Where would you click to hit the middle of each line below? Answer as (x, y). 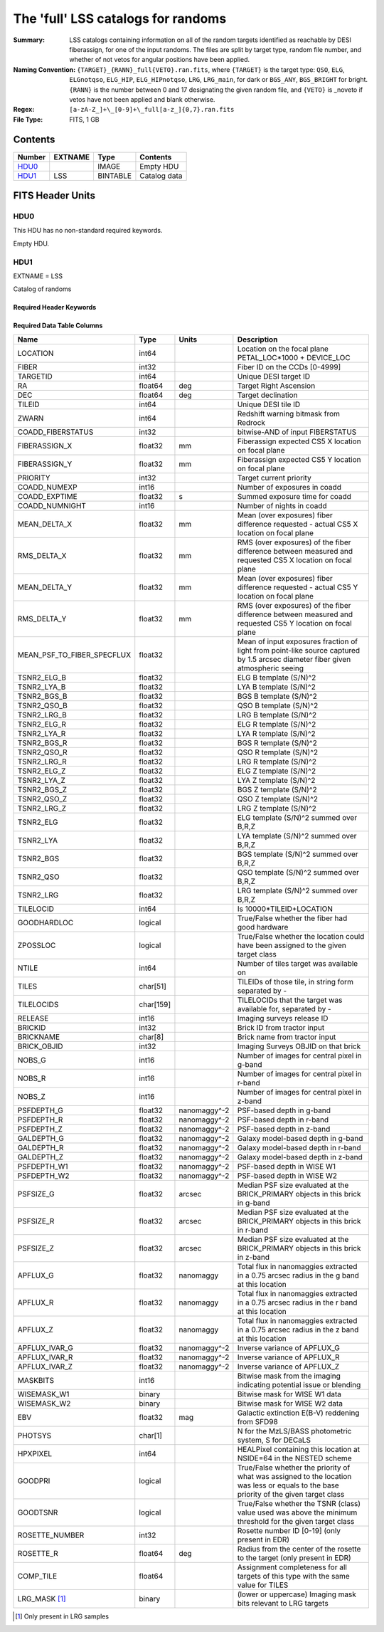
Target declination (267, 395)
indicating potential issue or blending (299, 1384)
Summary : (29, 40)
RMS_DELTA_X (42, 555)
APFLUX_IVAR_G (46, 1347)
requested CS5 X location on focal (294, 560)
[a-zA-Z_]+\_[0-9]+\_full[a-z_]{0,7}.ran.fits (152, 110)
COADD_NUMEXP (47, 487)
